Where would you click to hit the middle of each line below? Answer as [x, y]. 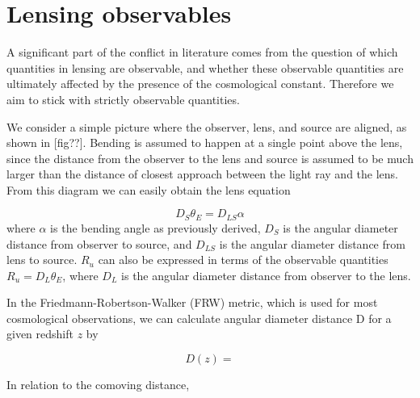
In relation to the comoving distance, [98, 385]
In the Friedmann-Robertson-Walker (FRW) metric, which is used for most [192, 302]
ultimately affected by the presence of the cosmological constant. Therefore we [200, 84]
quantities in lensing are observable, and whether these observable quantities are [205, 67]
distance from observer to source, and [99, 243]
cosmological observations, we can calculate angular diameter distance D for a [199, 318]
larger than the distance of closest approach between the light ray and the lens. [203, 174]
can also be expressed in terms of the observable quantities [243, 260]
